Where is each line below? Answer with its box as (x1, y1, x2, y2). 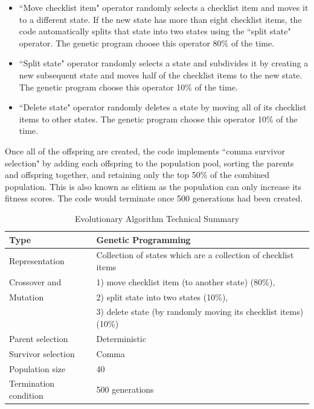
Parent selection (9, 332, 68, 344)
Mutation (9, 290, 44, 303)
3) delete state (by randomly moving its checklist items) (96, 305, 304, 318)
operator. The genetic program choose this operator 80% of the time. (19, 36, 275, 49)
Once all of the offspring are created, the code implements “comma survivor (5, 144, 285, 157)
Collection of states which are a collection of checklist (96, 249, 294, 261)
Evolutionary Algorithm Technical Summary (74, 212, 240, 224)
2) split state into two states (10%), (96, 290, 228, 303)
